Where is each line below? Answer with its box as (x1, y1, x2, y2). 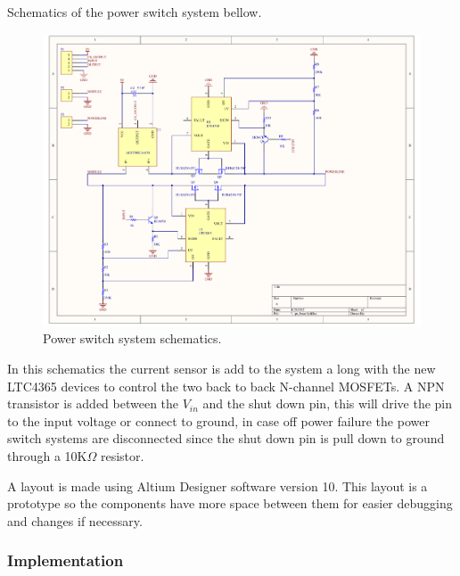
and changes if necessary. (7, 511, 143, 530)
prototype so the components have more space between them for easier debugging (7, 494, 453, 513)
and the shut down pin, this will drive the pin (202, 394, 453, 413)
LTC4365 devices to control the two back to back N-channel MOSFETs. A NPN (7, 376, 445, 395)
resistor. (100, 447, 144, 465)
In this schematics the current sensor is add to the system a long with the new (7, 359, 436, 378)
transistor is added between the (7, 394, 179, 413)
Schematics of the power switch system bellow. (7, 3, 262, 21)
